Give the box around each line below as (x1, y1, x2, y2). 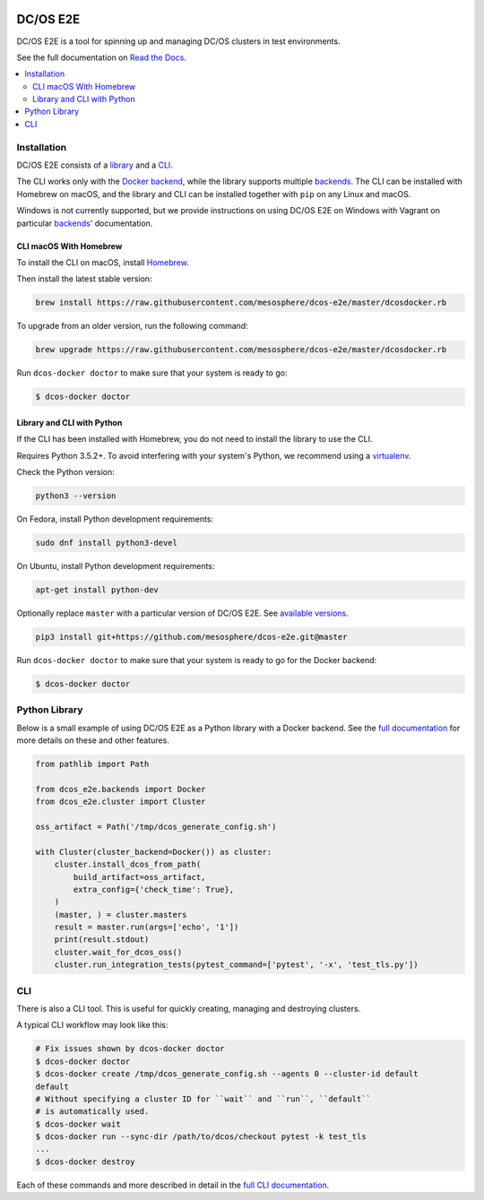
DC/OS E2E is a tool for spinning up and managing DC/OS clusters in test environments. (16, 36, 341, 47)
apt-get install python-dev (35, 584, 159, 595)
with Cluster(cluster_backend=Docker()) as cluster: (35, 847, 272, 857)
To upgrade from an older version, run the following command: (16, 321, 248, 332)
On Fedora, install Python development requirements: (16, 514, 214, 524)
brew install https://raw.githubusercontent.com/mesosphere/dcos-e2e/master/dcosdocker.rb (35, 298, 447, 308)
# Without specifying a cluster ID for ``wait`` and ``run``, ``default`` (35, 1093, 372, 1104)
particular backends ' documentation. (16, 218, 153, 229)
